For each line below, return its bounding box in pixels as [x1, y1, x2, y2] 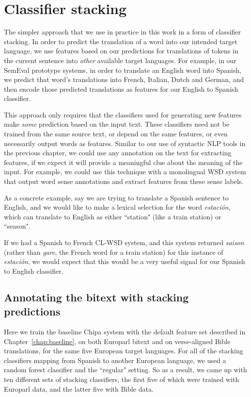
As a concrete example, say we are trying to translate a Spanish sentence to [4, 192, 229, 202]
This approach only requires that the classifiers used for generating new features [4, 109, 242, 119]
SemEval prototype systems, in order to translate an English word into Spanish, [4, 65, 241, 75]
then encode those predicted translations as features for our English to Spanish [4, 83, 238, 94]
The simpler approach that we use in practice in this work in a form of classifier [4, 27, 241, 37]
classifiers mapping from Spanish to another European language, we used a [4, 355, 226, 365]
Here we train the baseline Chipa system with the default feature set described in [4, 326, 246, 336]
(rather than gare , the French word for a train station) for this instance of [4, 247, 223, 257]
